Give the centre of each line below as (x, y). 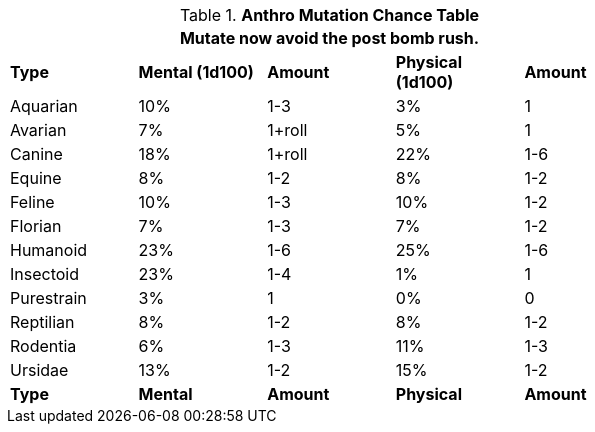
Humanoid (49, 250)
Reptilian (42, 322)
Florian (36, 226)
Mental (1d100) (196, 72)
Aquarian (44, 106)
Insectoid (45, 274)
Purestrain (48, 298)
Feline (32, 202)
